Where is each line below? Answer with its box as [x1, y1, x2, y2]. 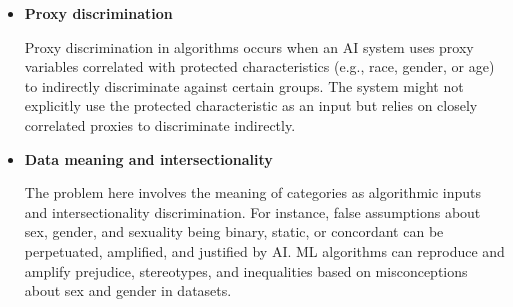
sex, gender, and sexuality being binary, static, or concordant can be [24, 221, 444, 242]
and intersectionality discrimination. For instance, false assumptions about [24, 201, 481, 222]
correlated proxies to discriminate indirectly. [24, 114, 296, 135]
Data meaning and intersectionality [24, 148, 273, 169]
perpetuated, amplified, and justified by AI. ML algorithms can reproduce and [24, 240, 505, 261]
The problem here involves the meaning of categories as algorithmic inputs [24, 182, 482, 203]
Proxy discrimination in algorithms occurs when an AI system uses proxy [24, 36, 474, 57]
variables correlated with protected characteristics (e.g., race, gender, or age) [24, 56, 495, 77]
